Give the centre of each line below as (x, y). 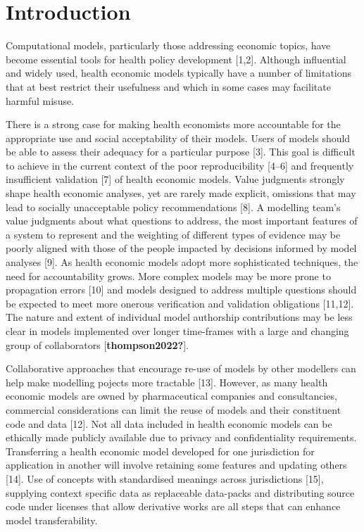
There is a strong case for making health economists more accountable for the (173, 124)
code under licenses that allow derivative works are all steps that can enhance (173, 506)
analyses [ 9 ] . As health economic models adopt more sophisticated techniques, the (182, 262)
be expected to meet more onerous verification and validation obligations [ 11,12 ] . (180, 303)
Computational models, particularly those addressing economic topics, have (168, 45)
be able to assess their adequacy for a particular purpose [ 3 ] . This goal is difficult (181, 152)
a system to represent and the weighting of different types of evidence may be (173, 234)
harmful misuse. (40, 100)
